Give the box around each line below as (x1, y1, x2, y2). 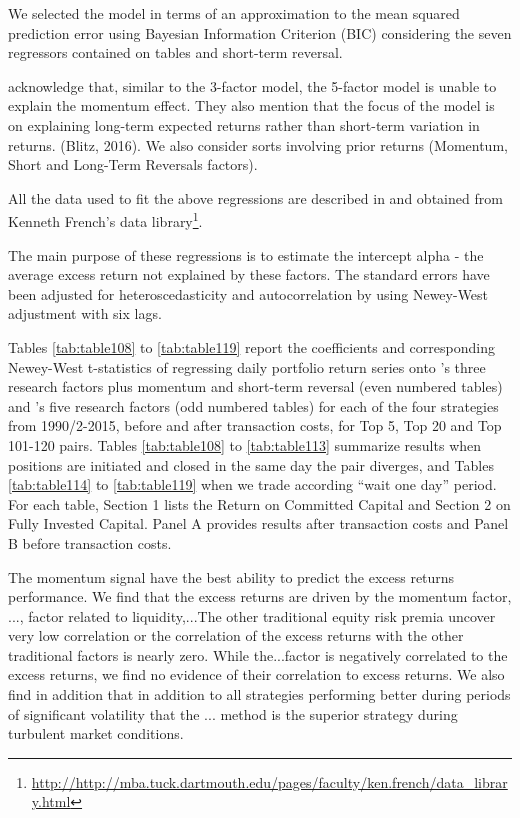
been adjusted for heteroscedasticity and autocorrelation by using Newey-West (8, 283, 489, 304)
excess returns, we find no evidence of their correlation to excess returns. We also (8, 664, 505, 685)
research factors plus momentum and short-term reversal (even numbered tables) (8, 376, 503, 397)
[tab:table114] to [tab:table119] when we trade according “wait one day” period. (8, 474, 497, 495)
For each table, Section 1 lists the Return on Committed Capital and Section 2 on (8, 493, 511, 514)
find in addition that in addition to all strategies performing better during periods (8, 684, 511, 705)
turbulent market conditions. (8, 723, 184, 744)
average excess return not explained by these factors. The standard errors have (8, 264, 490, 285)
